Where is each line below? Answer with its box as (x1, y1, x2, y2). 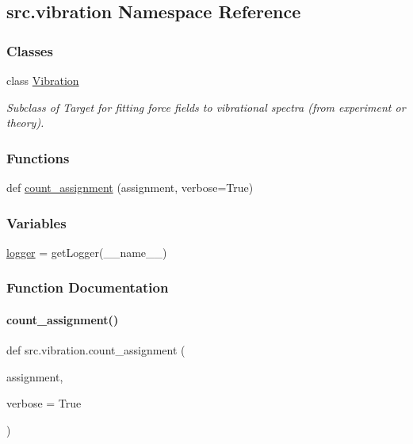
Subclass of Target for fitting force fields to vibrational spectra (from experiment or (6, 98, 406, 115)
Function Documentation (6, 277, 169, 297)
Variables (6, 212, 67, 232)
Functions (6, 147, 70, 167)
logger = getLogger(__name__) (6, 243, 167, 260)
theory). (6, 114, 44, 131)
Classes (6, 40, 53, 60)
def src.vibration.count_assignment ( (6, 342, 185, 358)
